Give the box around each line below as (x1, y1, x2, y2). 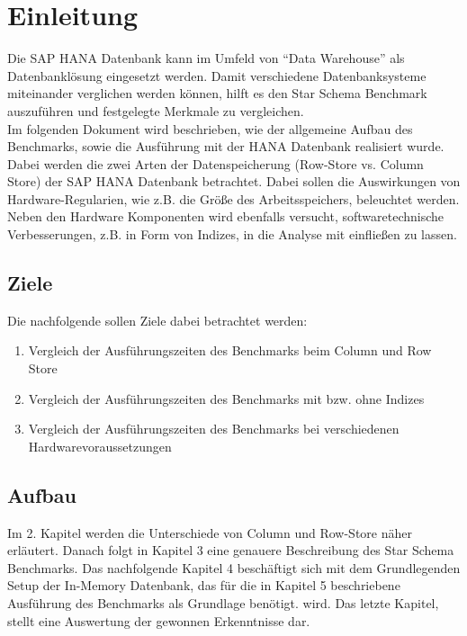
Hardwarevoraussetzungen (28, 436, 172, 455)
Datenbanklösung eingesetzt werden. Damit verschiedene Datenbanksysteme (7, 66, 427, 85)
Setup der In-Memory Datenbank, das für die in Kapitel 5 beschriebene (7, 576, 400, 595)
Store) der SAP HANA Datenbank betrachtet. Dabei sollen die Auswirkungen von (7, 172, 461, 191)
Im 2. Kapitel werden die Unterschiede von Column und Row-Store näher (7, 523, 412, 542)
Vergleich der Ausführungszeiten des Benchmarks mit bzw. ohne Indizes (28, 389, 425, 408)
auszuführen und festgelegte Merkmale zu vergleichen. (7, 101, 304, 120)
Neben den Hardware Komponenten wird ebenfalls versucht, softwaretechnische (7, 207, 445, 226)
